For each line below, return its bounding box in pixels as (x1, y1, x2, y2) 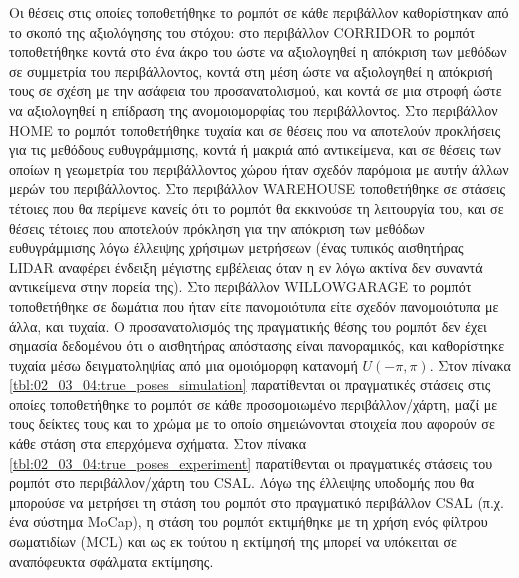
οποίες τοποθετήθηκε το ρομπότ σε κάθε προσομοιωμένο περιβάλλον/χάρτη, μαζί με (9, 393, 498, 414)
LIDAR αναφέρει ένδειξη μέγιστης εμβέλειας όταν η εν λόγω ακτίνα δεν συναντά (9, 256, 483, 277)
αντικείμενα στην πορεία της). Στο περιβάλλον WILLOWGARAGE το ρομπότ (9, 276, 472, 297)
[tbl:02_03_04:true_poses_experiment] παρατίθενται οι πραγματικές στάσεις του (9, 452, 493, 473)
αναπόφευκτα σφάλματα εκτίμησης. (9, 550, 214, 571)
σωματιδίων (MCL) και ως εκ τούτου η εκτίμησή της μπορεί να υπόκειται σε (9, 531, 457, 552)
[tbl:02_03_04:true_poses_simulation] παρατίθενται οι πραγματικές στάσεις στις (9, 374, 491, 395)
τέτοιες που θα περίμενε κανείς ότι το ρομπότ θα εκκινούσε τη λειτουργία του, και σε (9, 197, 504, 218)
